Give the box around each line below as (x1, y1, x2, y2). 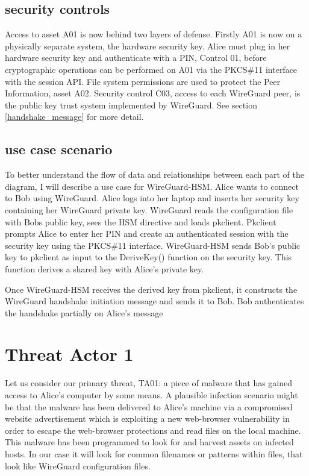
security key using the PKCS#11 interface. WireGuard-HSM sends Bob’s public (5, 239, 301, 251)
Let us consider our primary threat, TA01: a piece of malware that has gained (5, 377, 293, 389)
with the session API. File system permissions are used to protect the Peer (5, 75, 281, 87)
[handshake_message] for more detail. (5, 110, 144, 123)
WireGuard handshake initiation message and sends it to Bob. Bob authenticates (5, 295, 304, 307)
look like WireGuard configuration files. (5, 459, 151, 472)
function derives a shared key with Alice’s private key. (5, 262, 204, 275)
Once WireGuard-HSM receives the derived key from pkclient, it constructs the (5, 283, 298, 295)
